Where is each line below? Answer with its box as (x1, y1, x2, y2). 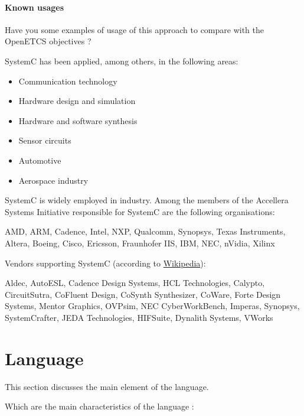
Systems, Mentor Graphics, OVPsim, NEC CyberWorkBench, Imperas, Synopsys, (5, 300, 300, 312)
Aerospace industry (18, 174, 89, 186)
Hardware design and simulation (18, 95, 136, 107)
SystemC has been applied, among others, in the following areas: (5, 54, 238, 67)
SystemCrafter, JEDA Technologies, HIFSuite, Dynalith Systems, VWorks (5, 311, 273, 323)
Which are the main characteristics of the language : (5, 400, 194, 412)
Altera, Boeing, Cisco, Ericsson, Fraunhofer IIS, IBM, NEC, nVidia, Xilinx (5, 236, 275, 249)
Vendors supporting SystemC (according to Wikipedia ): (5, 256, 206, 269)
